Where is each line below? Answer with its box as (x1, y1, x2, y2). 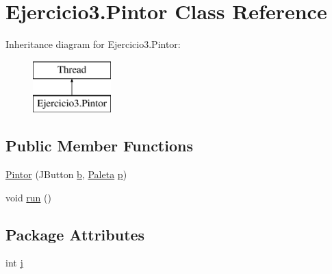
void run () (5, 190, 51, 204)
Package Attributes (5, 223, 145, 245)
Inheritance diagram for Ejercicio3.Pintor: (5, 37, 181, 51)
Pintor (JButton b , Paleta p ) (5, 167, 127, 182)
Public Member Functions (5, 135, 193, 156)
